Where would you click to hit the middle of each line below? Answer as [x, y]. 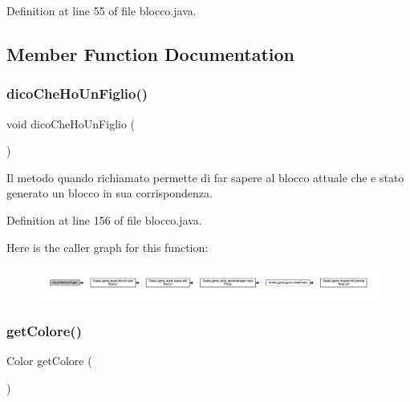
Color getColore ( [49, 360]
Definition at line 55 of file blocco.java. [101, 10]
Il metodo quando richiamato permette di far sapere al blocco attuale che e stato [205, 177]
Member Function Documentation [151, 53]
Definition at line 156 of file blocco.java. [104, 219]
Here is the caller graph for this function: [108, 247]
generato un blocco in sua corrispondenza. [110, 193]
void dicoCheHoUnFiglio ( [71, 123]
